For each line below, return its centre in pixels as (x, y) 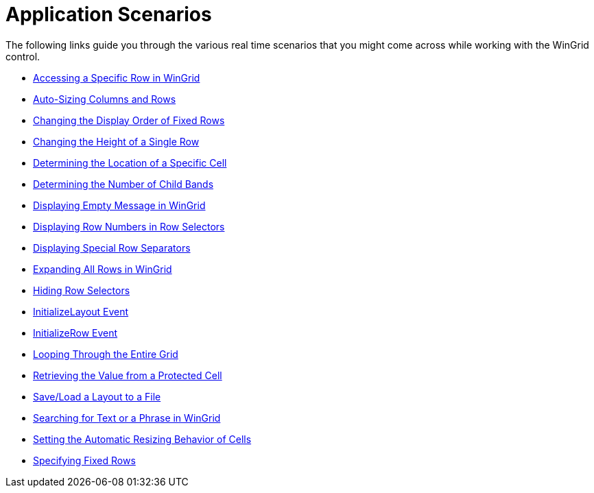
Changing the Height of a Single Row (116, 141)
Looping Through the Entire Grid (106, 354)
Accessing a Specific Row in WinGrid (117, 77)
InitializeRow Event (75, 333)
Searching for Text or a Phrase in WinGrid (127, 418)
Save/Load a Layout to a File (97, 396)
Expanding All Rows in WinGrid (103, 269)
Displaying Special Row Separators (112, 248)
